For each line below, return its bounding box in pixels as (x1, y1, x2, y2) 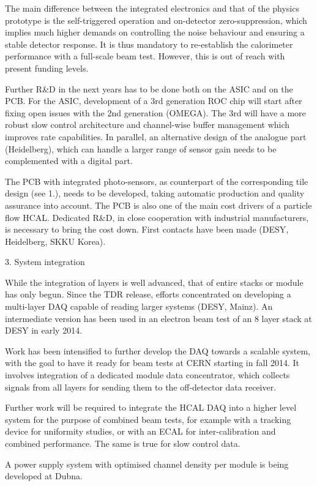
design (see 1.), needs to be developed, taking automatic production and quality (5, 187, 305, 200)
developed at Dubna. (5, 469, 83, 482)
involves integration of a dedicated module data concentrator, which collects (5, 368, 290, 381)
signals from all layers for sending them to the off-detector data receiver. (5, 380, 277, 393)
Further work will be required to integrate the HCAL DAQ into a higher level (5, 401, 297, 414)
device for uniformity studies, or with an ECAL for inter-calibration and (5, 425, 276, 438)
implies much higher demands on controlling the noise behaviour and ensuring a (5, 26, 305, 39)
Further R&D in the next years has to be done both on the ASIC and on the (5, 82, 293, 95)
